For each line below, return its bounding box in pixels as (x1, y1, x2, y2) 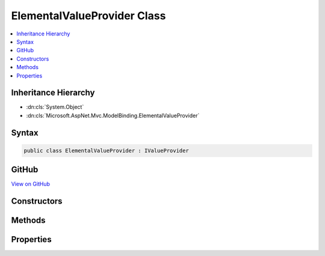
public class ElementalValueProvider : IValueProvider (23, 147, 189, 154)
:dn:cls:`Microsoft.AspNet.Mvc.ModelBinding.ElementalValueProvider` (26, 112, 200, 119)
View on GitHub (11, 180, 51, 187)
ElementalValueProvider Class (11, 9, 166, 22)
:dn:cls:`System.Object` (26, 103, 84, 111)
